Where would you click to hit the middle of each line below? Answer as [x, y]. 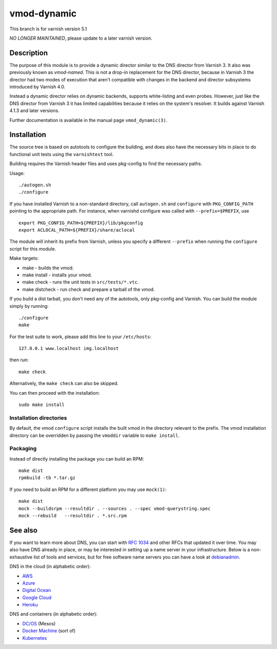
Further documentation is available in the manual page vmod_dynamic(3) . [88, 120]
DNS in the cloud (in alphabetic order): [50, 567]
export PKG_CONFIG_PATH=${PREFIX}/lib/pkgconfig [81, 223]
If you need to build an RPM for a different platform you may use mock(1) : [88, 489]
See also [24, 530]
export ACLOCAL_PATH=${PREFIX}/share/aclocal [77, 230]
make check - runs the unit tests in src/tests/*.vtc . [81, 282]
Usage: [17, 173]
